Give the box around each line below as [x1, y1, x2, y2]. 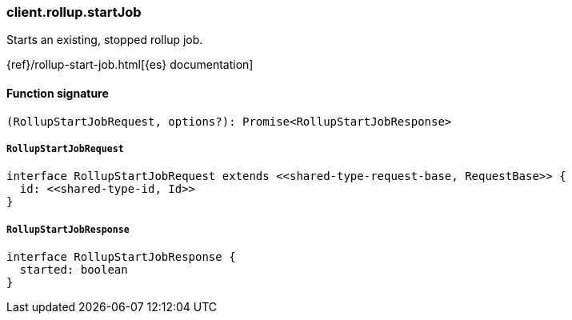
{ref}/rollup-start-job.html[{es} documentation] [6, 58, 254, 72]
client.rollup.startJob [6, 4, 142, 20]
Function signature [6, 86, 109, 100]
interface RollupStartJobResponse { [6, 250, 236, 264]
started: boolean [19, 263, 128, 277]
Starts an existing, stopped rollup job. [6, 33, 203, 47]
